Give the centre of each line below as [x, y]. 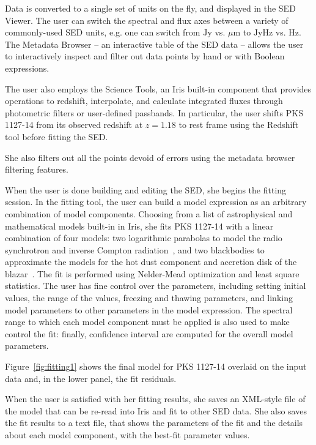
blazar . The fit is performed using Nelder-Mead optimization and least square [152, 273]
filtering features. [37, 169]
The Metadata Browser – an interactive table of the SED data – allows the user [154, 44]
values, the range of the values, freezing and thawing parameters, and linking [149, 298]
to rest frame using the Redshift [239, 125]
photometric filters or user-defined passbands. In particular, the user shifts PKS [154, 112]
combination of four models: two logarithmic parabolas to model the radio [144, 238]
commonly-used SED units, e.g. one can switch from [103, 32]
